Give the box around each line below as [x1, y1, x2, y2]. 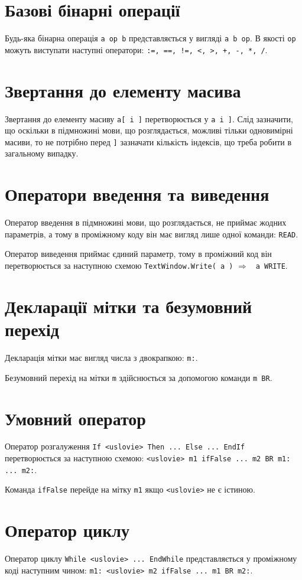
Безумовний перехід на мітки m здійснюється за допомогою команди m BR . [5, 371, 272, 383]
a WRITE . [255, 259, 288, 272]
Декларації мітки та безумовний [5, 294, 252, 318]
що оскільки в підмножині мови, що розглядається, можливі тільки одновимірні [5, 124, 293, 136]
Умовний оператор [5, 406, 146, 430]
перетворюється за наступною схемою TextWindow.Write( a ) [5, 259, 233, 272]
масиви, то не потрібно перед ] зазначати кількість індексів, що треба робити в [5, 135, 292, 148]
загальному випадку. [5, 147, 79, 159]
